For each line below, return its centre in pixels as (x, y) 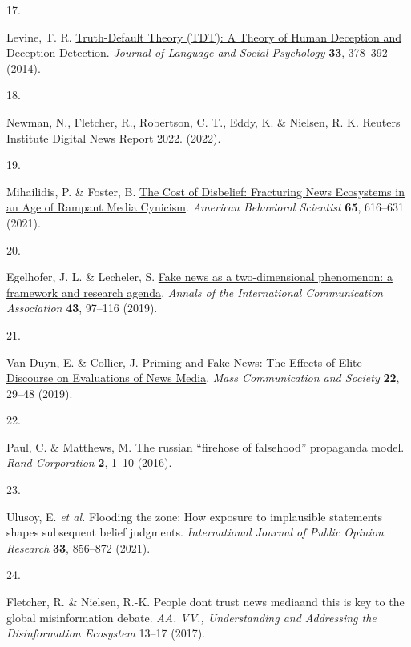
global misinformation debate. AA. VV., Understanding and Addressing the (191, 617)
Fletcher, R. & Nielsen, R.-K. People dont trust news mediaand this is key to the (205, 602)
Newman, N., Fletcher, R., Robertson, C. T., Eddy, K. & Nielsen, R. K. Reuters (203, 121)
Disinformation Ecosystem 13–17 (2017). (106, 633)
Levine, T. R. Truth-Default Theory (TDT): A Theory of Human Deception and (204, 36)
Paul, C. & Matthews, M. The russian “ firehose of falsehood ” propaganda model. (205, 446)
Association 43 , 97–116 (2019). (82, 308)
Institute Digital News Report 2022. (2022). (114, 137)
